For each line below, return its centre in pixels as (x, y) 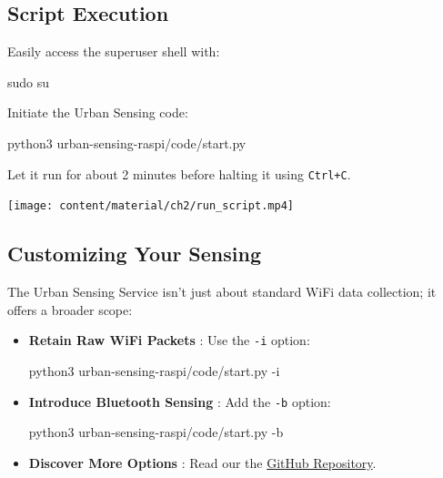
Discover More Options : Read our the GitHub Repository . (202, 462)
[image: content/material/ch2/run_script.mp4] (151, 206)
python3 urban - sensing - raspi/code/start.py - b (156, 432)
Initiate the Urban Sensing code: (98, 112)
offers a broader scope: (70, 309)
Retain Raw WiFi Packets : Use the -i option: (169, 340)
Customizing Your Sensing (135, 254)
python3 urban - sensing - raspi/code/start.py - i (154, 370)
